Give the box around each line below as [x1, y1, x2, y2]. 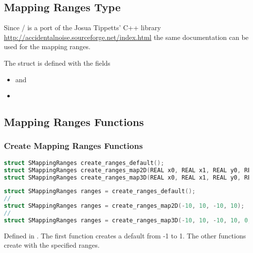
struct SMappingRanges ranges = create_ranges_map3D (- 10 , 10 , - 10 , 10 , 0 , [4, 217, 252, 224]
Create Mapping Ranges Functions [4, 140, 143, 152]
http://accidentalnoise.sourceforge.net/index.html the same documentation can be [4, 32, 249, 42]
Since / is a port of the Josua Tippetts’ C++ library [4, 22, 161, 33]
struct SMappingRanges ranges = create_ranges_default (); [4, 188, 196, 195]
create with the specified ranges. [4, 240, 100, 250]
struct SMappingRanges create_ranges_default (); [4, 159, 164, 166]
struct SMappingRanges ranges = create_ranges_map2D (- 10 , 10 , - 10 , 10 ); [4, 202, 245, 210]
